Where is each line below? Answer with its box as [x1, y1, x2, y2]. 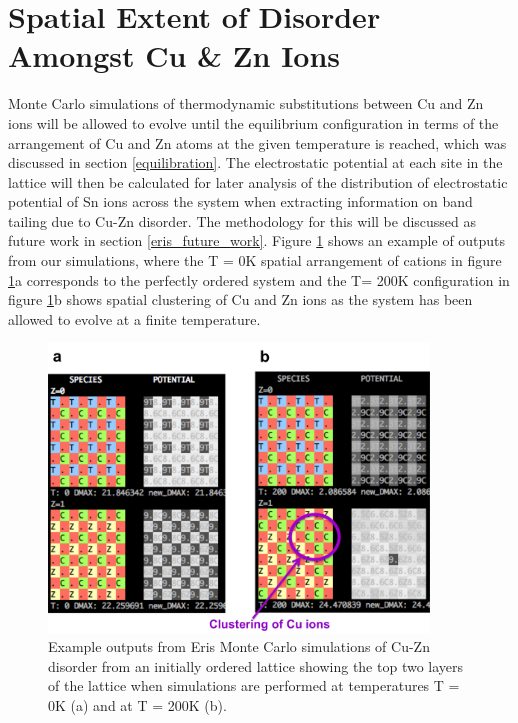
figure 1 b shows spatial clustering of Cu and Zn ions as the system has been [8, 289, 473, 310]
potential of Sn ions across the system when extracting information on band [8, 191, 473, 212]
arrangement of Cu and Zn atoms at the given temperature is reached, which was [8, 132, 507, 153]
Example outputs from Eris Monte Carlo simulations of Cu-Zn [48, 636, 430, 657]
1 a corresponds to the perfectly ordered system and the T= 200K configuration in [8, 269, 510, 290]
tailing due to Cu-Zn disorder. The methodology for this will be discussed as [8, 210, 477, 231]
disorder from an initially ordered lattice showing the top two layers [48, 655, 464, 676]
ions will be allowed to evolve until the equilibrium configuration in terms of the [8, 112, 499, 133]
